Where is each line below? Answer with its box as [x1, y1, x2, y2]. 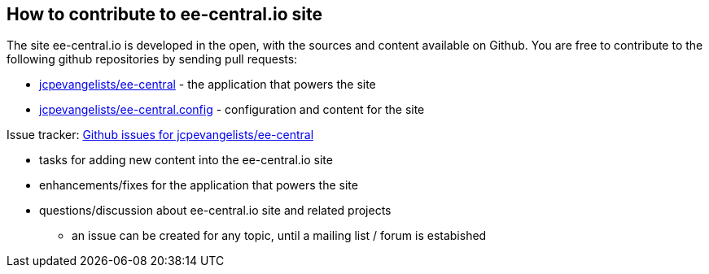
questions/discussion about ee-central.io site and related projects [39, 203, 392, 218]
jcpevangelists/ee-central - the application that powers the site [39, 77, 376, 92]
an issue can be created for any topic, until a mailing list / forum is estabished [72, 228, 487, 243]
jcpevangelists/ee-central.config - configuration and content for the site [39, 102, 425, 117]
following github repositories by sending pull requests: [7, 52, 298, 67]
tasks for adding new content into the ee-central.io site [39, 153, 333, 167]
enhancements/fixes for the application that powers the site [39, 178, 358, 193]
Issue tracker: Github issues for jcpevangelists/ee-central [7, 128, 314, 142]
